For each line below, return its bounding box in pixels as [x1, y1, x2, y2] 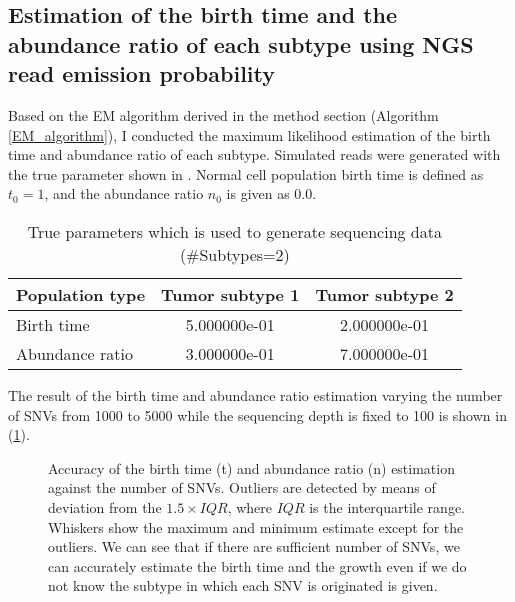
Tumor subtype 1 [161, 282, 300, 306]
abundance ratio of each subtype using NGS [8, 28, 474, 59]
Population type [16, 282, 146, 306]
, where [227, 496, 273, 517]
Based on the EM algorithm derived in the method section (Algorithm [8, 104, 439, 125]
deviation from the [48, 496, 162, 517]
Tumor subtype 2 [315, 282, 454, 306]
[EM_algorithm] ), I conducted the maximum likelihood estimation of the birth [8, 124, 491, 145]
